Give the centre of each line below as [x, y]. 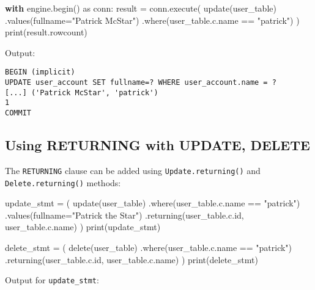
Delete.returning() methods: [63, 182]
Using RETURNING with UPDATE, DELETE [157, 145]
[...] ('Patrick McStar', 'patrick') [82, 92]
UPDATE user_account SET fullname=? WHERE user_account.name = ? [141, 83]
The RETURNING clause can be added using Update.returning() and [133, 170]
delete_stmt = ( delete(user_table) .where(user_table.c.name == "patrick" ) [149, 247]
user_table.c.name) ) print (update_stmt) [83, 227]
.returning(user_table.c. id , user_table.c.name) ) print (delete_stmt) [132, 259]
